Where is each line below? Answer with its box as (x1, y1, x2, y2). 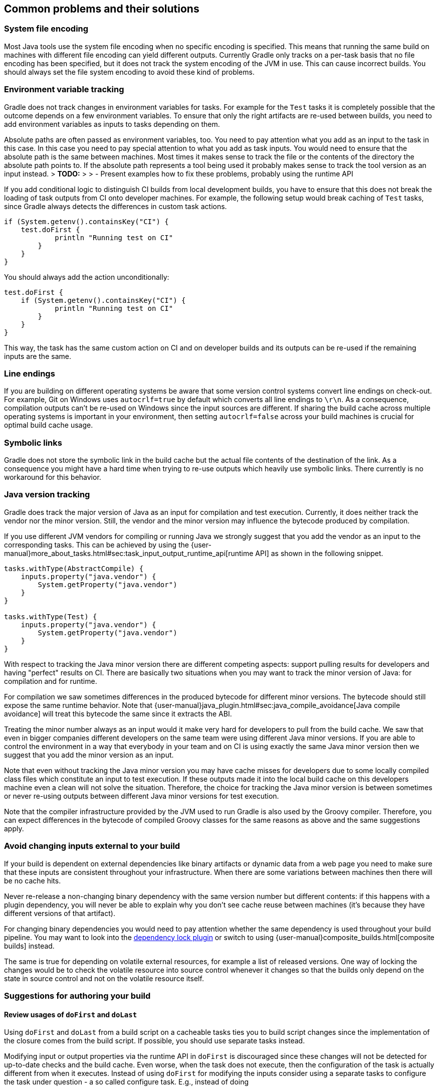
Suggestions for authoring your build (4, 990, 151, 1001)
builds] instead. (4, 941, 55, 950)
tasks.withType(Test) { (4, 612, 97, 621)
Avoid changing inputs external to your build (4, 841, 180, 851)
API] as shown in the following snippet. (255, 549, 383, 558)
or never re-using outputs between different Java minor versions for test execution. (4, 791, 279, 800)
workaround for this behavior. (4, 473, 101, 482)
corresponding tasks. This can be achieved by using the (4, 540, 189, 549)
